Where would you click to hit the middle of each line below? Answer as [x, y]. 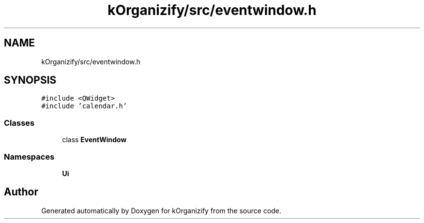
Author [21, 192]
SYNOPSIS [30, 80]
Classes [19, 123]
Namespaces [29, 156]
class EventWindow [94, 140]
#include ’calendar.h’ [84, 106]
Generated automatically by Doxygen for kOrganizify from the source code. [161, 210]
